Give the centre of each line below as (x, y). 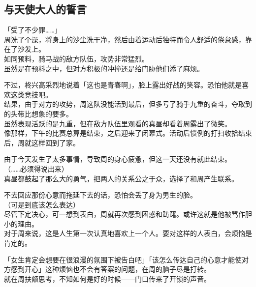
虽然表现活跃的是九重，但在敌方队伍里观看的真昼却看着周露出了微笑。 (118, 123)
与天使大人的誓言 (45, 9)
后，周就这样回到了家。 (42, 142)
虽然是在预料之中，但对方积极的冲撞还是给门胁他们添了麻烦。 (104, 68)
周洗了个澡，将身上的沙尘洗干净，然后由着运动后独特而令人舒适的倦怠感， (125, 39)
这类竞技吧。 (31, 94)
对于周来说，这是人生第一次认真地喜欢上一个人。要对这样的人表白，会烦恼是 (128, 233)
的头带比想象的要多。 (38, 113)
